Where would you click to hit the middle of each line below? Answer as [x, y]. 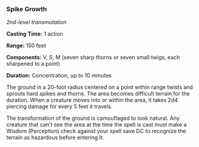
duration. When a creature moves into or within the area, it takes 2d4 [92, 100]
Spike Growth [27, 9]
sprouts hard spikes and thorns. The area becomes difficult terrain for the [98, 94]
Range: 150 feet [26, 46]
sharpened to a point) [33, 64]
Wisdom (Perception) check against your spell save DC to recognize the [96, 131]
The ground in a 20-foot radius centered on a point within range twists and [99, 87]
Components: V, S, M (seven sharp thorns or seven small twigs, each [93, 57]
